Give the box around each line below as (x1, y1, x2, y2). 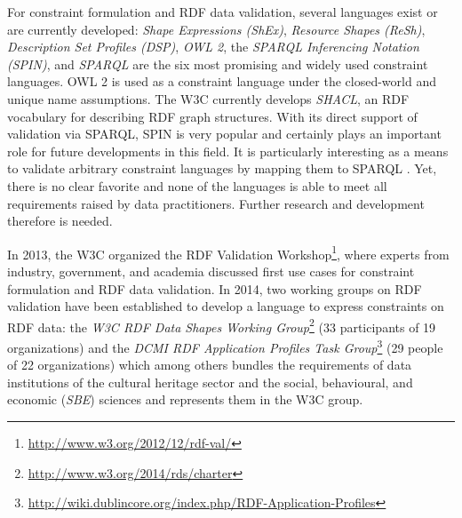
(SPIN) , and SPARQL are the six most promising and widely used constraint (7, 54, 428, 73)
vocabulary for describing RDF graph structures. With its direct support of (7, 107, 418, 125)
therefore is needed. (7, 211, 113, 230)
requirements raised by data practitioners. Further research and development (7, 194, 425, 212)
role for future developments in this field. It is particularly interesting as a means (7, 141, 449, 160)
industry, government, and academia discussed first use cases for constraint (7, 261, 415, 280)
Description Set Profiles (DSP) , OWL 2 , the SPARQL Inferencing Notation (7, 37, 419, 56)
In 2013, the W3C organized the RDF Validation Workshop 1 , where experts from (7, 242, 450, 263)
